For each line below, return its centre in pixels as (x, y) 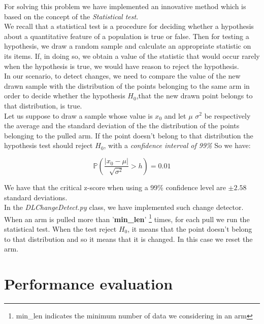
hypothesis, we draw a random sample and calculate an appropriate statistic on (128, 46)
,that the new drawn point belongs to (194, 96)
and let (175, 115)
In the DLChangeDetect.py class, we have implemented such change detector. (124, 207)
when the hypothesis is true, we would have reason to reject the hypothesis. (122, 66)
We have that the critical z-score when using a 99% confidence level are (115, 187)
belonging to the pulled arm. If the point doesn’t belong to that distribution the (129, 135)
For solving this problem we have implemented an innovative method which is (125, 6)
